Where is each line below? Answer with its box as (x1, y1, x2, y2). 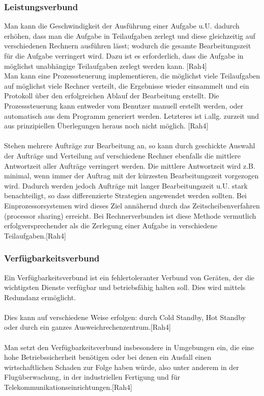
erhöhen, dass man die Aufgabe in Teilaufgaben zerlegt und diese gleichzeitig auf (4, 30, 255, 41)
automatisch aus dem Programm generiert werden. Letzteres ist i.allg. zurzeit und (4, 110, 259, 121)
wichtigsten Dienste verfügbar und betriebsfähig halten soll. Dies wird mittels (4, 282, 246, 293)
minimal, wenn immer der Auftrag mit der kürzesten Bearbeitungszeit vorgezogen (4, 170, 259, 181)
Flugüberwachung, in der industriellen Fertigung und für (4, 372, 181, 382)
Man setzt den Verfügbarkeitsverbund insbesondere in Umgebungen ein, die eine (4, 341, 254, 352)
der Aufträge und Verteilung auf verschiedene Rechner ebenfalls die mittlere (4, 150, 241, 161)
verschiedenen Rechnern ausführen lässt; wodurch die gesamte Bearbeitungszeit (4, 40, 251, 51)
